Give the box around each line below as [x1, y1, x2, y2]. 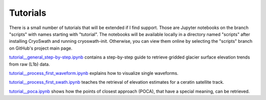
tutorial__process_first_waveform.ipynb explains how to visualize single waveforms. [9, 70, 179, 76]
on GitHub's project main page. [9, 45, 72, 51]
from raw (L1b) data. [9, 61, 50, 67]
